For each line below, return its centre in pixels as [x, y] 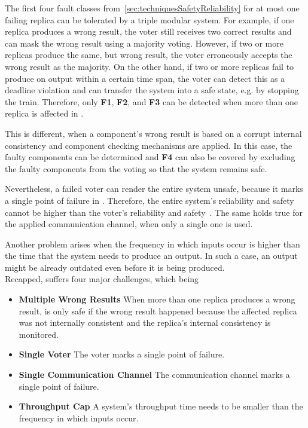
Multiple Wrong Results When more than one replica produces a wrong [157, 299]
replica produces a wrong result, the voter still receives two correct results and [148, 31]
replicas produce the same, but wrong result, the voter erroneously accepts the [149, 55]
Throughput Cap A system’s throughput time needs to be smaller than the [161, 406]
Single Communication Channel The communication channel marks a [154, 374]
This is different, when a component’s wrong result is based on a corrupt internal [153, 133]
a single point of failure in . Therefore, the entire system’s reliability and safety [150, 200]
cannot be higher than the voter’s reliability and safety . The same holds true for [154, 212]
